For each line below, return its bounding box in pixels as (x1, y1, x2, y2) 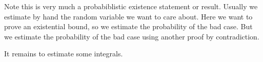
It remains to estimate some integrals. (4, 48, 123, 59)
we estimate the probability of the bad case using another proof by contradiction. (4, 31, 259, 42)
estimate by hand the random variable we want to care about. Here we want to (4, 11, 253, 22)
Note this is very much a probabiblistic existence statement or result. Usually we (4, 1, 258, 11)
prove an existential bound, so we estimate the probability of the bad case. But (4, 21, 253, 32)
